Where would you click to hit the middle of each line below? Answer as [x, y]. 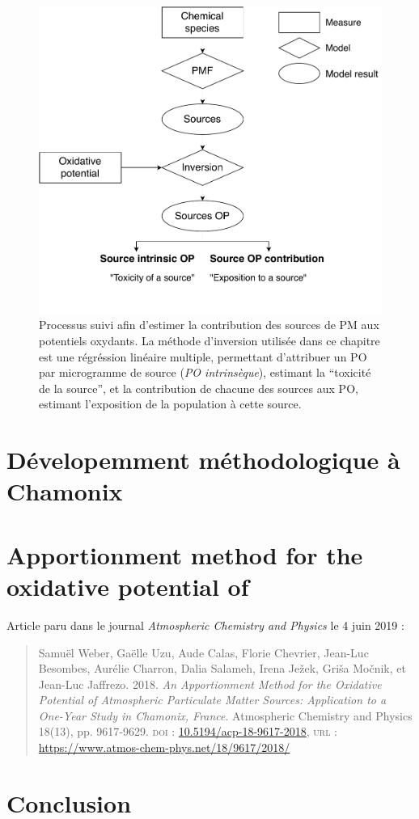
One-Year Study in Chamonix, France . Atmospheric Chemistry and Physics [225, 715]
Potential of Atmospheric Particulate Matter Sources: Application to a [212, 700]
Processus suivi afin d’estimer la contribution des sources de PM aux [209, 325]
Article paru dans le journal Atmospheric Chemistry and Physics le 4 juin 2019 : [205, 625]
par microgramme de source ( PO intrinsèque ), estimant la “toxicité [205, 372]
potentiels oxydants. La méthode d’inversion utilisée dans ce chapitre [209, 341]
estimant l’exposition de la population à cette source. [170, 404]
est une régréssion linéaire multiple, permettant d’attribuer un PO [203, 356]
